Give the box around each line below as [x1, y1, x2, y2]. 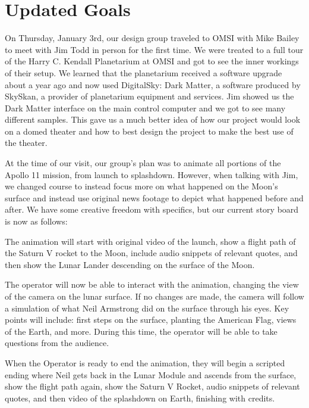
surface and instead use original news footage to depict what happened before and [5, 191, 304, 204]
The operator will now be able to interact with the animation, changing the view [5, 278, 299, 291]
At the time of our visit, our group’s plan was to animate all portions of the [5, 157, 281, 169]
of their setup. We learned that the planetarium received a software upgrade [5, 66, 282, 79]
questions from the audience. [5, 337, 109, 349]
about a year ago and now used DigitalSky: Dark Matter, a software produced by [5, 78, 301, 91]
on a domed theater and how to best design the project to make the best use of [5, 124, 294, 137]
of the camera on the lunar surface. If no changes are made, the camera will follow [5, 290, 304, 302]
